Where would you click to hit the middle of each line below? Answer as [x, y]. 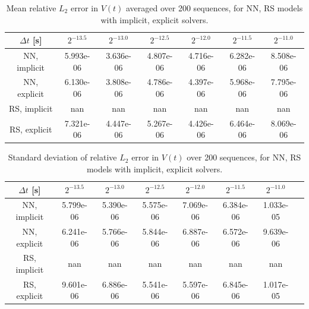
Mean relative [31, 8]
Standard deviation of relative [62, 157]
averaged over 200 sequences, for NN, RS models [215, 8]
